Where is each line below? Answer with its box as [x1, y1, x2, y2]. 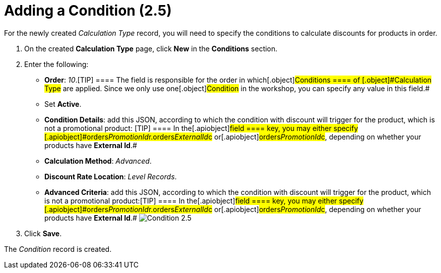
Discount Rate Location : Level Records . [44, 172, 177, 181]
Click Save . [24, 229, 62, 238]
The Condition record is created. [4, 244, 112, 253]
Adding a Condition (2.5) [4, 2, 172, 19]
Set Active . [44, 99, 82, 108]
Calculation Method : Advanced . [44, 156, 152, 165]
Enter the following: [24, 59, 89, 69]
